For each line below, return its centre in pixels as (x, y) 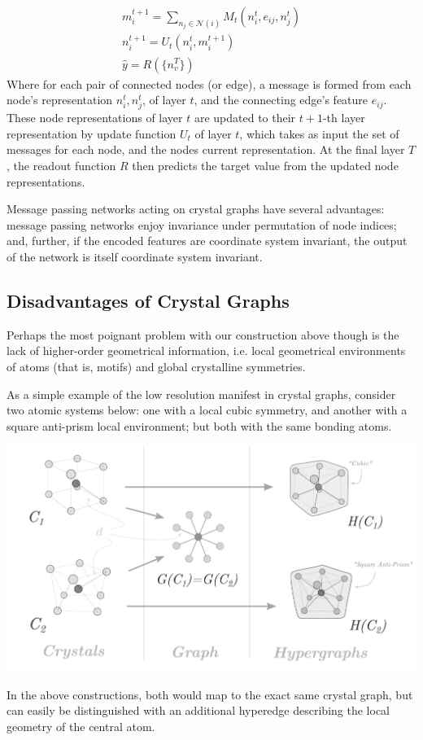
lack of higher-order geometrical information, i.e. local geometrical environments (206, 350)
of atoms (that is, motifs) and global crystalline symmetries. (156, 367)
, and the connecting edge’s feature (281, 100)
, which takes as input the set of (319, 133)
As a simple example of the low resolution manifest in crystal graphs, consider (201, 394)
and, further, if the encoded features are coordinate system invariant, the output (207, 241)
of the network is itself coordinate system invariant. (135, 257)
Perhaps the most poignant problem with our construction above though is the (203, 334)
